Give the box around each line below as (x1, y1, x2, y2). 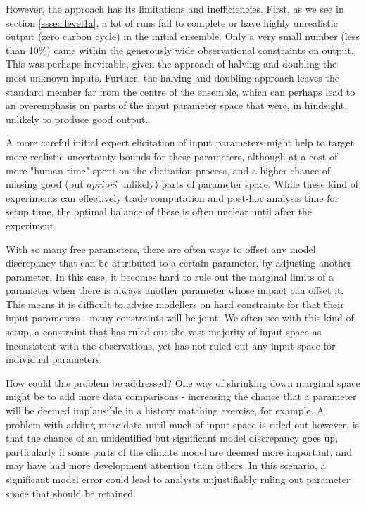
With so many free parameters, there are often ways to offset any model (6, 241, 316, 256)
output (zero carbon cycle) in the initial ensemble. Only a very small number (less (6, 29, 360, 44)
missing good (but (6, 177, 84, 191)
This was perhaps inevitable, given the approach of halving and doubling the (6, 56, 337, 71)
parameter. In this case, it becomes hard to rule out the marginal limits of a (6, 269, 334, 283)
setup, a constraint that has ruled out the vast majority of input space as (6, 324, 322, 339)
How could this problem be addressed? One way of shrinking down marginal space (6, 375, 360, 390)
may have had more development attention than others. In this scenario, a (6, 458, 326, 473)
